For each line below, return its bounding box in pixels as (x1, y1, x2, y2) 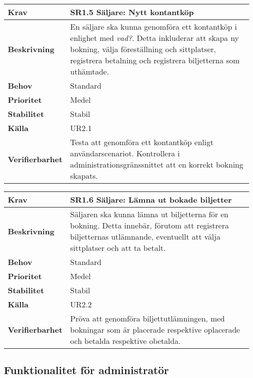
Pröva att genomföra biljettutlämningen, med (70, 313, 225, 324)
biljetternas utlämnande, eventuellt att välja (70, 231, 220, 242)
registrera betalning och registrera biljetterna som (70, 55, 240, 66)
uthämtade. (70, 66, 109, 77)
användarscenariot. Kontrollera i (70, 148, 180, 159)
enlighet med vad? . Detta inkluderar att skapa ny (70, 32, 239, 43)
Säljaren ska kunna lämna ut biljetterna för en (70, 208, 229, 220)
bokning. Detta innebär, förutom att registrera (70, 220, 229, 231)
